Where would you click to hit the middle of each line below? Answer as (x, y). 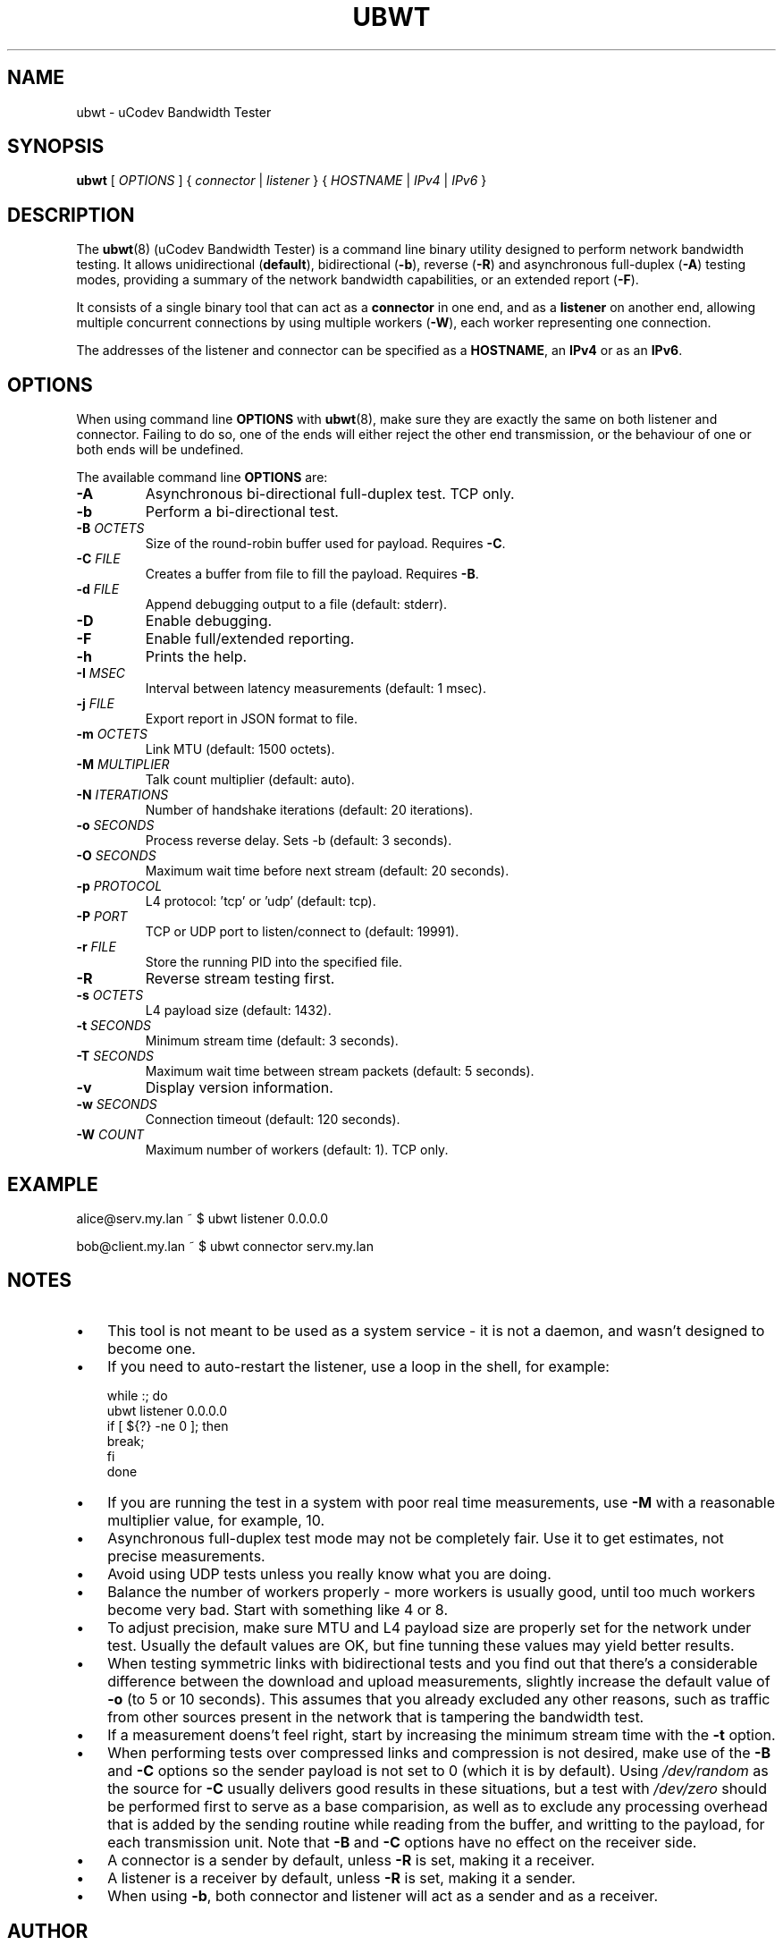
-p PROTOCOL (119, 886)
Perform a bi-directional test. (242, 512)
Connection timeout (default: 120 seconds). (273, 1120)
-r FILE (96, 947)
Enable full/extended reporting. (250, 639)
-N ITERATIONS (122, 795)
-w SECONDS (117, 1104)
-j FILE (96, 704)
